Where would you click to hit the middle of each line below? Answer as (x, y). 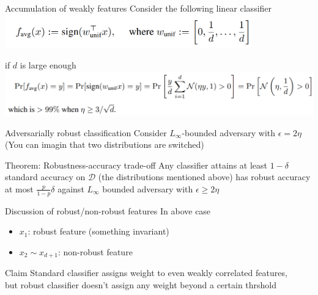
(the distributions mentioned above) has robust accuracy (204, 177)
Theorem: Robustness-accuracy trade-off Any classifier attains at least (136, 165)
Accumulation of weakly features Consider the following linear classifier (139, 8)
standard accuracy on (45, 177)
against (71, 188)
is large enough (48, 65)
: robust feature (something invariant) (98, 231)
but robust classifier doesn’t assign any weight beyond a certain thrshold (141, 285)
